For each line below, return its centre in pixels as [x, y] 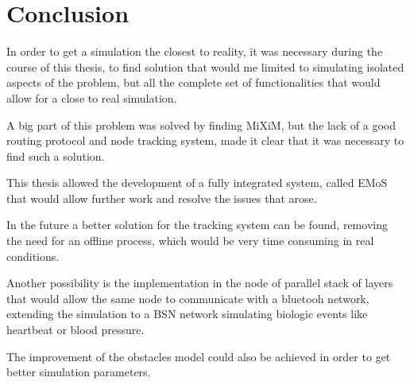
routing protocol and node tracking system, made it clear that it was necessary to [205, 140]
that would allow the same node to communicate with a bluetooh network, [188, 298]
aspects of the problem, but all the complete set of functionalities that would [193, 82]
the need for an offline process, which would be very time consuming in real [190, 241]
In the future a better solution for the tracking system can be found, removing [197, 225]
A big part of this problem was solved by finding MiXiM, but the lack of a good [201, 124]
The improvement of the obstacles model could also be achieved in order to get [199, 356]
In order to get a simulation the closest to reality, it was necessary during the [195, 51]
